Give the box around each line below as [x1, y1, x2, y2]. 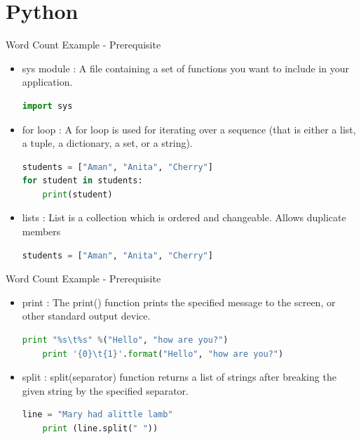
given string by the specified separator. [22, 383, 189, 398]
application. [22, 74, 73, 89]
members [22, 224, 61, 239]
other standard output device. [22, 308, 151, 323]
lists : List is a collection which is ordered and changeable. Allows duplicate [22, 210, 346, 225]
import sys [22, 100, 73, 111]
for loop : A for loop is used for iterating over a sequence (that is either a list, [22, 122, 356, 136]
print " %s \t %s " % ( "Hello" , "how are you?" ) [22, 335, 229, 346]
